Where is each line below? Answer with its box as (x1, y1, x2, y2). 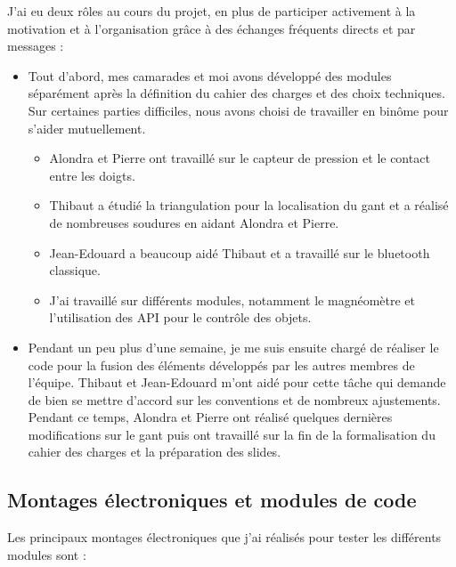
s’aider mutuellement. (28, 118, 146, 137)
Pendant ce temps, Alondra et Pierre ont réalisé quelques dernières (28, 408, 393, 426)
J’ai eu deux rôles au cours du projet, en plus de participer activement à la (7, 2, 416, 20)
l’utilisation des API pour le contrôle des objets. (49, 308, 312, 327)
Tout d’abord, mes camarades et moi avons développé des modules (28, 66, 392, 85)
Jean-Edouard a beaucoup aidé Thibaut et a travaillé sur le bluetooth (49, 243, 430, 262)
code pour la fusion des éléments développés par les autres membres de (28, 355, 415, 374)
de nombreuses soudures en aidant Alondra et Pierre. (49, 213, 339, 231)
